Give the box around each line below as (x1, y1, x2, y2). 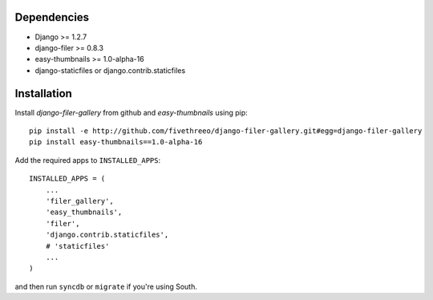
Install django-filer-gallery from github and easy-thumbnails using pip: (14, 107, 248, 117)
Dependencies (14, 10, 90, 24)
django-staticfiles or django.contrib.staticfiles (34, 65, 186, 75)
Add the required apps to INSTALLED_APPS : (14, 155, 161, 164)
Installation (14, 87, 72, 100)
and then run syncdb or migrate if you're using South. (14, 282, 198, 291)
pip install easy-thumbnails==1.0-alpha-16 (29, 137, 203, 147)
